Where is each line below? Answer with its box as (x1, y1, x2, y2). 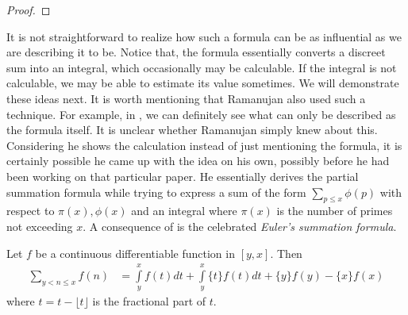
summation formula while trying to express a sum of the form (6, 183, 306, 200)
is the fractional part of (92, 293, 206, 309)
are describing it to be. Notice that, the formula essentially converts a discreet (6, 44, 386, 60)
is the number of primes (276, 202, 393, 219)
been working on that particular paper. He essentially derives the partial (6, 167, 359, 184)
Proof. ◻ (6, 2, 51, 17)
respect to (6, 202, 55, 219)
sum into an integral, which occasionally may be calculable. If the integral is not (6, 59, 397, 75)
